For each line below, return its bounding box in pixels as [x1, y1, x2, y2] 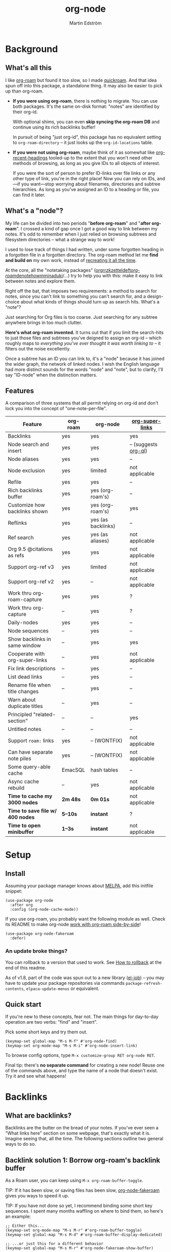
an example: [5, 1214, 31, 1220]
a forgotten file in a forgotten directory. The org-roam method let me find [5, 251, 159, 258]
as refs [8, 552, 24, 559]
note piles [8, 755, 32, 762]
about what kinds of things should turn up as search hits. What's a [20, 298, 160, 304]
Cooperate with [8, 650, 45, 657]
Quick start [5, 1000, 42, 1009]
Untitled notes [8, 726, 42, 733]
